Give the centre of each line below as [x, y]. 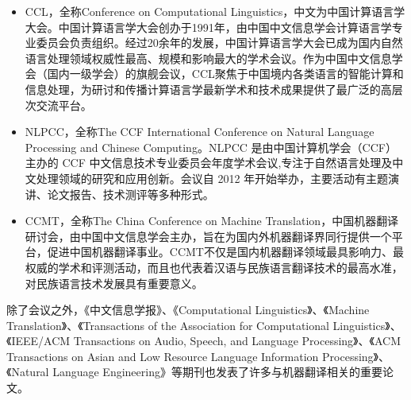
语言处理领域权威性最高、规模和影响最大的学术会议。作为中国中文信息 [208, 58]
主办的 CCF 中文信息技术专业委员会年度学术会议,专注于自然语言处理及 [209, 163]
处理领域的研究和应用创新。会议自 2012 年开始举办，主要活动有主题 [212, 178]
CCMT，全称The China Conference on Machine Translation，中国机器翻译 [212, 221]
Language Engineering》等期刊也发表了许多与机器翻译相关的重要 [217, 372]
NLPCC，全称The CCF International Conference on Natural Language [200, 132]
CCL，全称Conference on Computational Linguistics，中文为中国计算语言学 [215, 11]
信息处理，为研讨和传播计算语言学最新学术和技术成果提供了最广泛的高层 [214, 89]
